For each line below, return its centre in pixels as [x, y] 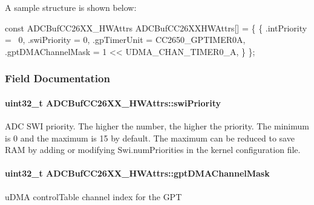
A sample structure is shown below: [71, 7]
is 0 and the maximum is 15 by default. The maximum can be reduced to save [150, 138]
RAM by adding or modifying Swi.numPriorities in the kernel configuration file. [153, 150]
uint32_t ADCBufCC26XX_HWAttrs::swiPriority [113, 102]
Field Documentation [57, 78]
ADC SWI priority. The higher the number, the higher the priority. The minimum [157, 126]
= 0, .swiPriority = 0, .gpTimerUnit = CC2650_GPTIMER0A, [125, 40]
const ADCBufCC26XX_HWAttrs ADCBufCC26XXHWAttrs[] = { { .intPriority [156, 28]
